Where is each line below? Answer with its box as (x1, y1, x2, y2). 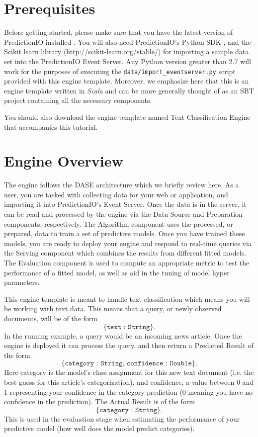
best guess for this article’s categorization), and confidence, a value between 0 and (4, 376, 254, 387)
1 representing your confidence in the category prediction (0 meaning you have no (4, 386, 253, 397)
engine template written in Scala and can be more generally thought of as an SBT (4, 85, 254, 95)
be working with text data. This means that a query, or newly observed (4, 303, 222, 314)
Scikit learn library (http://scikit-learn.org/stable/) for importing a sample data (4, 46, 249, 57)
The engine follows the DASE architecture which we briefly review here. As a (4, 179, 239, 190)
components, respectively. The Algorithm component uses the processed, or (4, 218, 233, 229)
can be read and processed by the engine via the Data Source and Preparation (4, 209, 243, 219)
